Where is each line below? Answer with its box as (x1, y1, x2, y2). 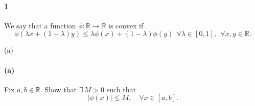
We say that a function (4, 20, 76, 30)
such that (106, 84, 136, 94)
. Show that (40, 84, 77, 94)
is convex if (108, 20, 144, 30)
